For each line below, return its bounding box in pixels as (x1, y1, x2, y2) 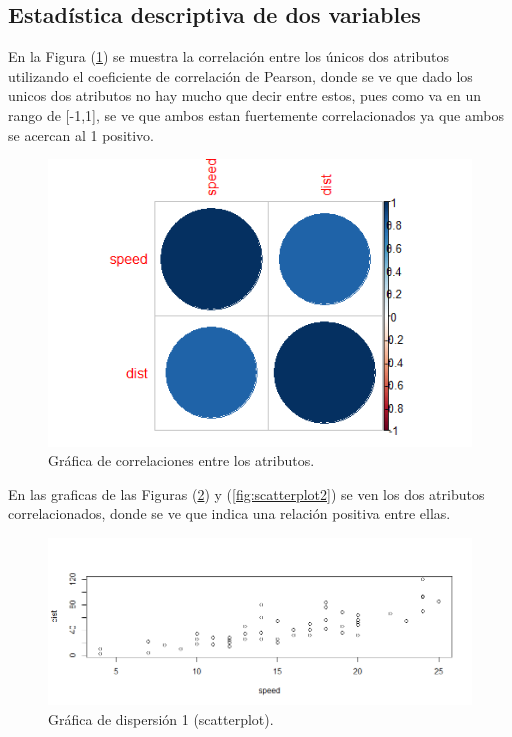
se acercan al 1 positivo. (8, 124, 155, 145)
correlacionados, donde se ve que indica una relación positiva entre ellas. (8, 503, 451, 524)
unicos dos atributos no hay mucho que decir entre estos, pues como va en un (8, 85, 482, 106)
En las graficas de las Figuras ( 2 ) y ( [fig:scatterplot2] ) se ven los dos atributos (8, 483, 485, 504)
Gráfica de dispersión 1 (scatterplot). (48, 708, 274, 729)
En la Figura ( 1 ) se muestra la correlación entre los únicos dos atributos (8, 46, 449, 67)
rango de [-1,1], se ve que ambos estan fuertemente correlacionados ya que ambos (8, 104, 504, 125)
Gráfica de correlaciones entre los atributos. (48, 450, 315, 471)
